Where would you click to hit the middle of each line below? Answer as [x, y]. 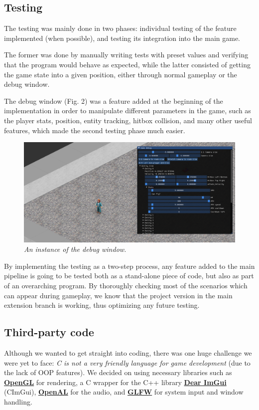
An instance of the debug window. [75, 249]
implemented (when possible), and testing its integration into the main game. [122, 38]
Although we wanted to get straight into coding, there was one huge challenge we [128, 352]
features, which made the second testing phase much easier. [95, 130]
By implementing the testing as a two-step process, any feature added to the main [129, 266]
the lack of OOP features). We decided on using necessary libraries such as [118, 372]
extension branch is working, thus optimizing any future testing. [102, 305]
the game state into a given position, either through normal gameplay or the [121, 74]
